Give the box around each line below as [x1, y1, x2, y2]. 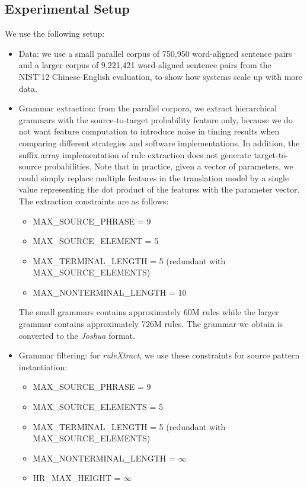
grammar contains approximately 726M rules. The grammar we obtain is [18, 318, 283, 330]
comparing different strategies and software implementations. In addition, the [18, 136, 300, 149]
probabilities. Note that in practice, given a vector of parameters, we [44, 160, 293, 172]
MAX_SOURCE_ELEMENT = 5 [33, 235, 159, 247]
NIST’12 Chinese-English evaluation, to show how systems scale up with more [18, 70, 303, 82]
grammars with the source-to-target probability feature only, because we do [18, 113, 293, 126]
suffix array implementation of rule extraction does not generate [18, 148, 251, 161]
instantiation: [18, 360, 68, 373]
